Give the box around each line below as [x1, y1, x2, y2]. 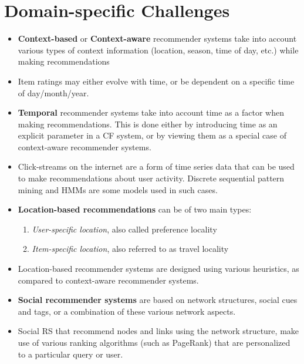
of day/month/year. [18, 86, 89, 99]
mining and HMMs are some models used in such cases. [18, 183, 218, 196]
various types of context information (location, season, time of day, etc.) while [18, 43, 299, 56]
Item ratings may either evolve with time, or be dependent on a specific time [18, 75, 295, 87]
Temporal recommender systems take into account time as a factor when [18, 106, 284, 119]
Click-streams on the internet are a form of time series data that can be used [18, 160, 295, 173]
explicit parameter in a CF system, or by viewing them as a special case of [18, 129, 286, 141]
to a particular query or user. [18, 348, 123, 360]
